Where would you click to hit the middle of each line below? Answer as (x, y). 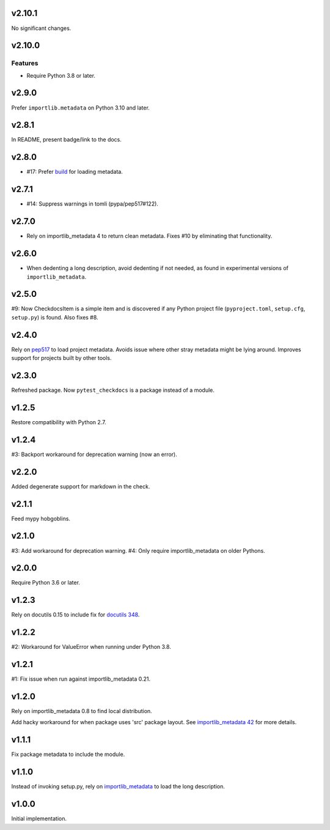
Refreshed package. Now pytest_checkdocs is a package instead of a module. (113, 390)
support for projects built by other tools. (62, 358)
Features (25, 63)
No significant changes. (41, 28)
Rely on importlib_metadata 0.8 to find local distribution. (82, 711)
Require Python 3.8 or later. (61, 75)
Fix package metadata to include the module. (68, 754)
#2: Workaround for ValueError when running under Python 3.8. (91, 647)
